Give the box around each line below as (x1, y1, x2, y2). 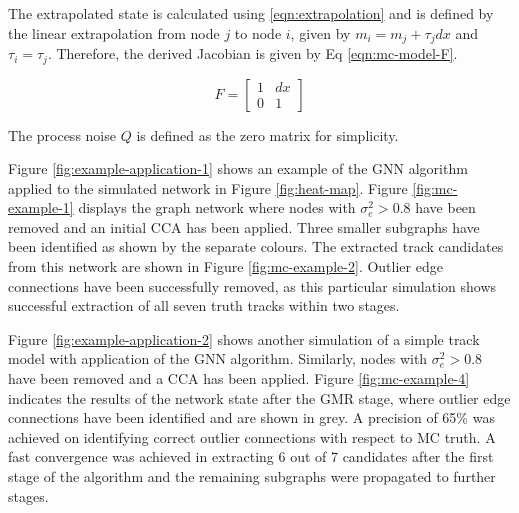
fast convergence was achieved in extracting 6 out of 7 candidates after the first (8, 446, 494, 467)
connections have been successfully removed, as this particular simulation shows (8, 275, 497, 296)
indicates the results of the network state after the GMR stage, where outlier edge (8, 387, 511, 408)
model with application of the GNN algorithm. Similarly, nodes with (8, 348, 428, 369)
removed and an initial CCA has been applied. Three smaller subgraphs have (8, 216, 480, 237)
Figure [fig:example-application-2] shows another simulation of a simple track (8, 328, 480, 349)
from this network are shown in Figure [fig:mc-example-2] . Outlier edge (8, 256, 443, 277)
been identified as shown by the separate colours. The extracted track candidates (8, 236, 504, 257)
